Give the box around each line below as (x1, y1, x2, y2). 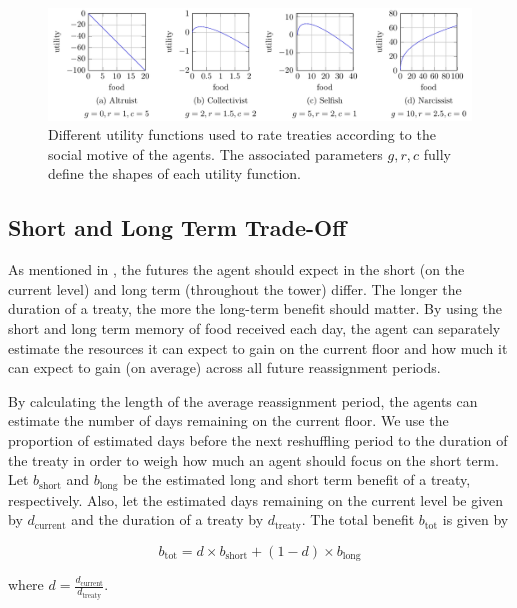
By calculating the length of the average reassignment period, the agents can (8, 390, 478, 411)
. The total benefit (301, 509, 415, 530)
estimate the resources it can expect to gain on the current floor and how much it (8, 337, 508, 358)
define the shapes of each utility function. (48, 163, 301, 184)
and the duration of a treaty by (71, 509, 264, 530)
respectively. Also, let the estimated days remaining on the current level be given (8, 489, 504, 510)
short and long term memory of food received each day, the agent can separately (8, 317, 501, 338)
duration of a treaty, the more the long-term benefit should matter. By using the (8, 298, 503, 319)
